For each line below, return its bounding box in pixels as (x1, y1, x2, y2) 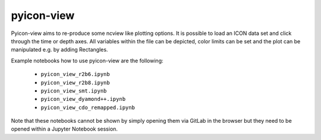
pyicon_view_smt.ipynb (40, 87, 107, 94)
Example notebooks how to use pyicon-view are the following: (11, 57, 163, 64)
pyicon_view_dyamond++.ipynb (40, 96, 126, 103)
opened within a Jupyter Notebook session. (11, 125, 118, 133)
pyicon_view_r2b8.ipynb (40, 79, 110, 86)
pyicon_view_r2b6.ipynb (40, 71, 110, 78)
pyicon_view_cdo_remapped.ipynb (40, 104, 135, 111)
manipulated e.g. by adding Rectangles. (11, 46, 108, 53)
